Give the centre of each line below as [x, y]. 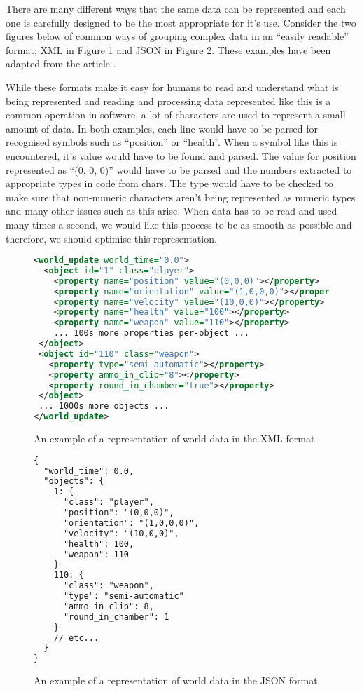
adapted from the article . [61, 63]
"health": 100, [99, 544]
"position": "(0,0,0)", [119, 513]
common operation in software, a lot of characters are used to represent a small [176, 115]
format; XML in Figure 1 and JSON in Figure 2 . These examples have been [168, 49]
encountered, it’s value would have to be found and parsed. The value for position [181, 155]
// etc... [76, 638]
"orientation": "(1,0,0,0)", [131, 523]
